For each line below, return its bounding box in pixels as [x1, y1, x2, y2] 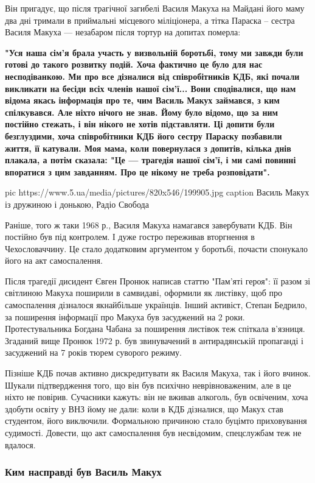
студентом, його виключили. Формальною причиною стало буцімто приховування [5, 414, 307, 427]
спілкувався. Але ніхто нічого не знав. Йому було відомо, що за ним [5, 105, 279, 118]
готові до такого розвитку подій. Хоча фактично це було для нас [5, 58, 263, 71]
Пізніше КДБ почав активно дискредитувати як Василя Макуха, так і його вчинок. [5, 367, 311, 379]
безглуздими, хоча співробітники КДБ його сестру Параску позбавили [5, 129, 282, 142]
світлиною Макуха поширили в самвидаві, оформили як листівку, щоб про [5, 286, 282, 299]
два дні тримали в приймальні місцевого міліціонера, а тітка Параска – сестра [5, 13, 295, 26]
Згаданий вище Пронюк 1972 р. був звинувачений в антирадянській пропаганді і [5, 334, 303, 347]
